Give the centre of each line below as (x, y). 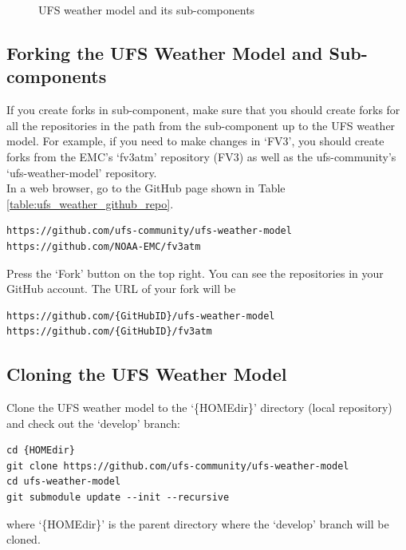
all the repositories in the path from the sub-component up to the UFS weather (201, 125)
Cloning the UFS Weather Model (147, 374)
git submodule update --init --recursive (118, 498)
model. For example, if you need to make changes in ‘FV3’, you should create (195, 141)
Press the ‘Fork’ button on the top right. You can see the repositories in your (195, 273)
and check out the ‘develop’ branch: (93, 423)
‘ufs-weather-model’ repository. (82, 172)
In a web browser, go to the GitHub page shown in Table (146, 188)
